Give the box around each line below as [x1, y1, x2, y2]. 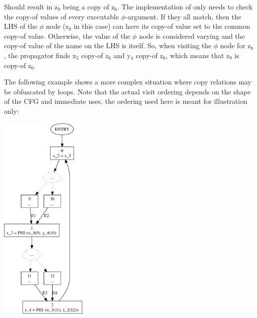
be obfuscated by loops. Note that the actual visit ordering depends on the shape [4, 86, 251, 96]
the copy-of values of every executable [4, 11, 119, 21]
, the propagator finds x [4, 50, 76, 60]
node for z [220, 40, 251, 51]
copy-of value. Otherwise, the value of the [4, 30, 130, 41]
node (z [46, 21, 69, 31]
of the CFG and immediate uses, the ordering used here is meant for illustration [4, 96, 248, 106]
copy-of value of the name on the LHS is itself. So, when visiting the [4, 40, 212, 51]
